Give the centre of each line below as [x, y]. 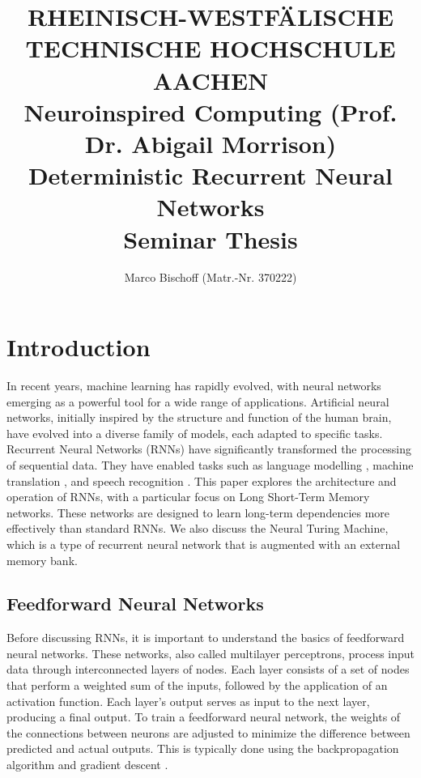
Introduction [79, 347]
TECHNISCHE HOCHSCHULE [210, 48]
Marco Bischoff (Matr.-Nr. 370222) [210, 277]
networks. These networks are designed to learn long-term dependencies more [198, 512]
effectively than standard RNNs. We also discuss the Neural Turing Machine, [198, 528]
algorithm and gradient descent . [87, 765]
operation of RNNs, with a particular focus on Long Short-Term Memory [188, 497]
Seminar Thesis [210, 238]
